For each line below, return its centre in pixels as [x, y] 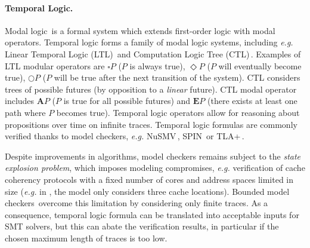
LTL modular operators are [55, 65]
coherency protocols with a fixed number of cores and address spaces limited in [149, 179]
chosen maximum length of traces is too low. [86, 238]
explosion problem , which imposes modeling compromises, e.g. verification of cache [155, 168]
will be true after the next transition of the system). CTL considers [177, 77]
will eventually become [260, 65]
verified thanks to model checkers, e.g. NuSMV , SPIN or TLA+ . [125, 136]
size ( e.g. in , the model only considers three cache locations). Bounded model [147, 191]
